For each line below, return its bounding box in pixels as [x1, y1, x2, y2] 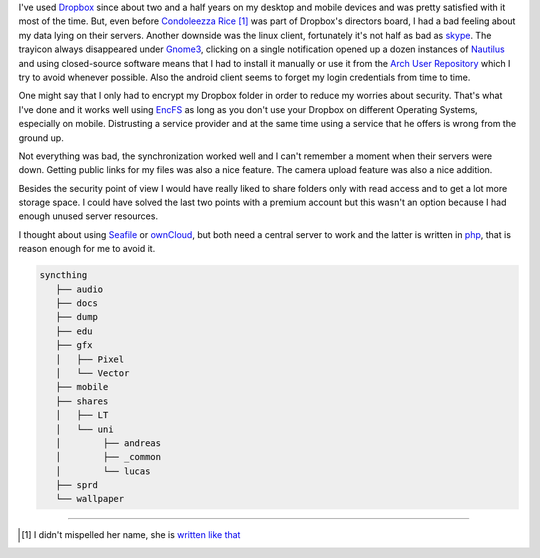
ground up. [18, 131, 64, 144]
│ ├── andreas [55, 437, 162, 449]
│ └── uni [55, 423, 114, 435]
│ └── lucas [55, 465, 151, 477]
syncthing [39, 270, 88, 281]
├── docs [55, 298, 99, 309]
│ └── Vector [55, 367, 130, 379]
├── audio [55, 283, 104, 295]
